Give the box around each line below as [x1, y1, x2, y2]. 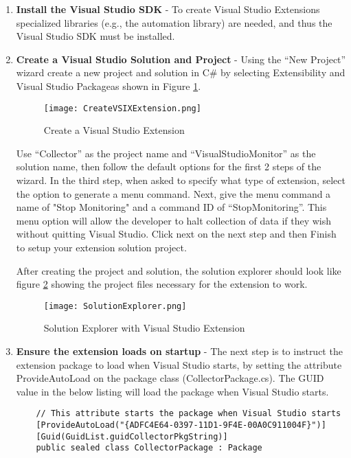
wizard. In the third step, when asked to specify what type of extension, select [16, 173, 346, 187]
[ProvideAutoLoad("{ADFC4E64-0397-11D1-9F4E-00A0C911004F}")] [36, 420, 326, 431]
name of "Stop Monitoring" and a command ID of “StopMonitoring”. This [16, 200, 327, 214]
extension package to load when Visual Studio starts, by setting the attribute [16, 357, 342, 371]
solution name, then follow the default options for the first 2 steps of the [16, 159, 321, 174]
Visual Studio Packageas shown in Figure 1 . [16, 78, 201, 93]
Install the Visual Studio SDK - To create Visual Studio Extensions [16, 2, 320, 16]
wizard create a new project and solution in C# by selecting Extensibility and [16, 65, 346, 80]
